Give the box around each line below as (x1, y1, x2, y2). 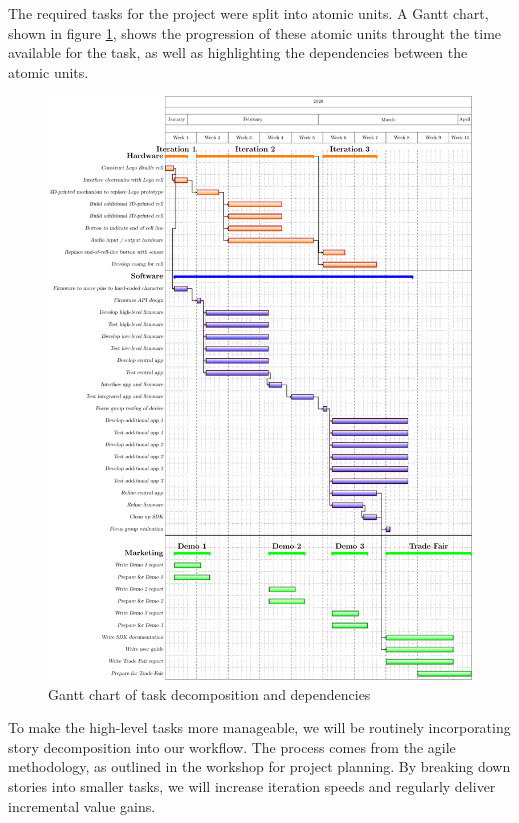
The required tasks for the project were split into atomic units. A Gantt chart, (8, 3, 489, 23)
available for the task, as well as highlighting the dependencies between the (8, 42, 468, 63)
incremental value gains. (8, 795, 156, 816)
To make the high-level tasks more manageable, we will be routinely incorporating (8, 717, 511, 738)
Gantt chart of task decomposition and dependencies (48, 683, 371, 704)
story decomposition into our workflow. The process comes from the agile (8, 736, 456, 757)
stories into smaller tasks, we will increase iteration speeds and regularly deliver (8, 775, 496, 796)
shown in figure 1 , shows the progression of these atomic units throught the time (8, 22, 502, 43)
